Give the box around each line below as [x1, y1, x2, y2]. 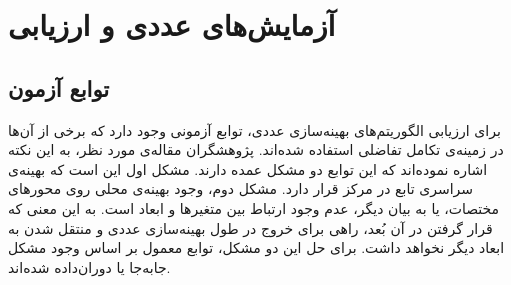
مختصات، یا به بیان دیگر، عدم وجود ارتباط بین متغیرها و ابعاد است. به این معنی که [8, 197, 500, 218]
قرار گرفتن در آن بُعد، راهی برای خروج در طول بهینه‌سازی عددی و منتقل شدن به [8, 217, 493, 238]
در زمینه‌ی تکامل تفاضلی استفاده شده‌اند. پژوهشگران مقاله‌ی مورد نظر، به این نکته [8, 139, 504, 160]
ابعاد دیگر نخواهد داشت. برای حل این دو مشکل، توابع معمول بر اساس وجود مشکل [8, 237, 505, 258]
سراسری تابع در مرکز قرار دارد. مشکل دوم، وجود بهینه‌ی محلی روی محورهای [8, 178, 474, 199]
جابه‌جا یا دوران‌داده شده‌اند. [8, 256, 171, 277]
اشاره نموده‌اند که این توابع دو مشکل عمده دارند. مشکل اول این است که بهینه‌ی [8, 158, 488, 179]
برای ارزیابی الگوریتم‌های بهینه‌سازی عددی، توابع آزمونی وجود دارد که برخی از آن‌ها [8, 119, 501, 140]
